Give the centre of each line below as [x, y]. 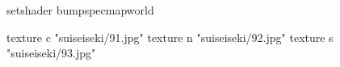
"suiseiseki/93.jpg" [51, 53]
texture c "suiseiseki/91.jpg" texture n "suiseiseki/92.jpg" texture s [170, 37]
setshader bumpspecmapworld [80, 10]
